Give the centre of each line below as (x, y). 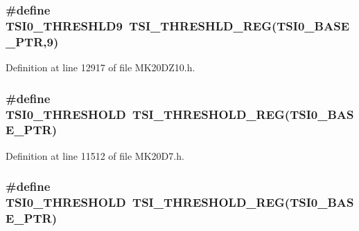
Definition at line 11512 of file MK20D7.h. (95, 155)
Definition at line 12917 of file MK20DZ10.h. (100, 67)
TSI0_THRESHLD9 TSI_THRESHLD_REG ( (141, 25)
